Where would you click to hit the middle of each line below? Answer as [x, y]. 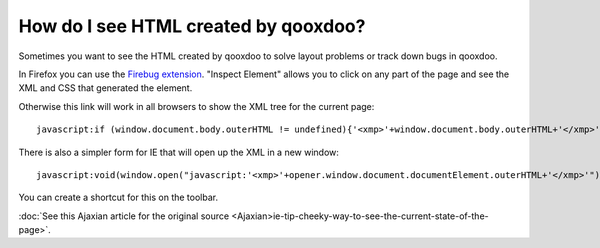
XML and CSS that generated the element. [105, 88]
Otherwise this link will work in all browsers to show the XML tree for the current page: [196, 106]
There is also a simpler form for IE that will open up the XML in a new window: [179, 152]
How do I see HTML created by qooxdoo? [192, 26]
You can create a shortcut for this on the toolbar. [118, 197]
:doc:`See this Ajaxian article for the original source [124, 216]
